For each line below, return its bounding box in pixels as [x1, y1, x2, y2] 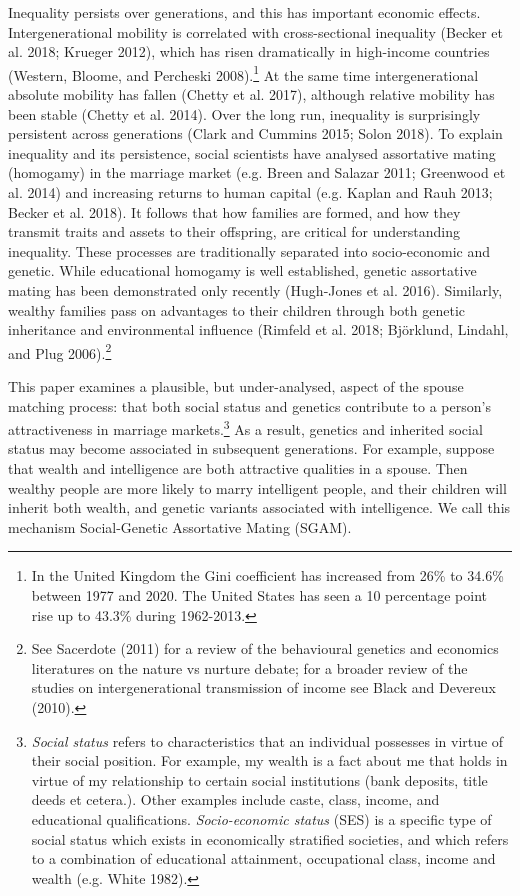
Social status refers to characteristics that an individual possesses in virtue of [31, 730, 504, 751]
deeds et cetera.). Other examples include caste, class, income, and [31, 789, 440, 810]
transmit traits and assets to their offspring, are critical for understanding [8, 221, 460, 242]
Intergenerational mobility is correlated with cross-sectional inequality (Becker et [8, 21, 503, 42]
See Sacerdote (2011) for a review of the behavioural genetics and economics [31, 638, 499, 659]
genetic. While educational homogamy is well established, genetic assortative [8, 260, 477, 281]
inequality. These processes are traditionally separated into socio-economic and [8, 240, 491, 261]
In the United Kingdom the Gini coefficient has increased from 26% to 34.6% [31, 565, 504, 586]
